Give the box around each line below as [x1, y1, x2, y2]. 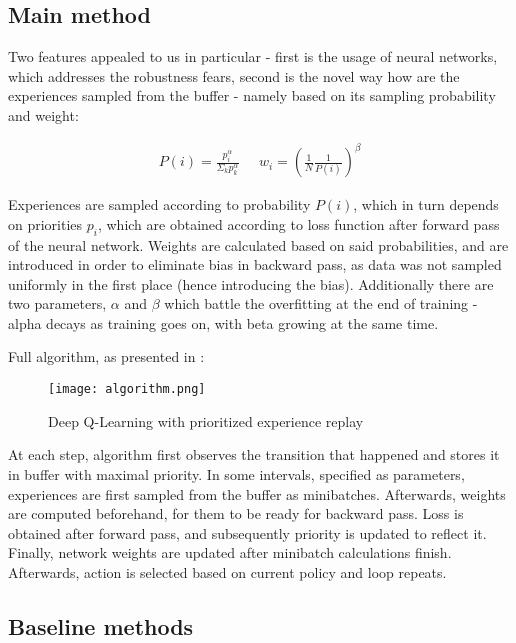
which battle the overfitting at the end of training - [164, 293, 478, 314]
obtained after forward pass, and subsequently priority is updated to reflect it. [8, 522, 487, 543]
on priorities [8, 213, 83, 234]
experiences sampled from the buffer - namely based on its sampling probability [8, 85, 496, 106]
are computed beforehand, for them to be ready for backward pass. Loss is [8, 503, 464, 524]
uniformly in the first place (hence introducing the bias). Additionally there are [8, 273, 494, 294]
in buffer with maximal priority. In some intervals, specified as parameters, [8, 463, 465, 484]
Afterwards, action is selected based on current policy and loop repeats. [8, 561, 447, 582]
